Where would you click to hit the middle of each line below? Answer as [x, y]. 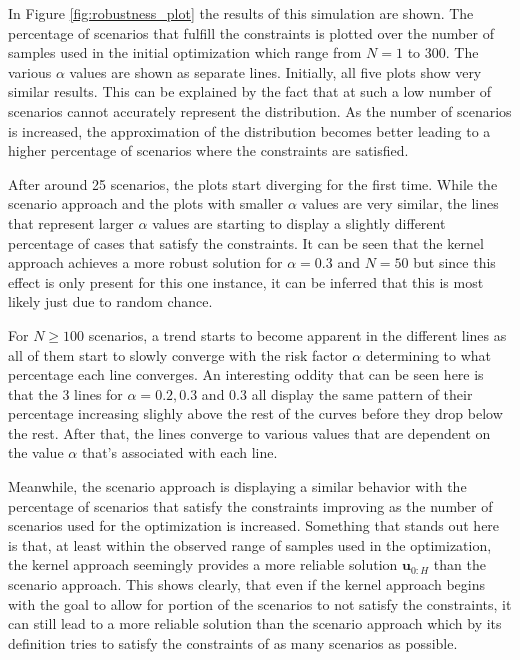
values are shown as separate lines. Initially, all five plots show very [275, 71]
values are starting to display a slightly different [299, 222]
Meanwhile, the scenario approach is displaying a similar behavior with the [237, 486]
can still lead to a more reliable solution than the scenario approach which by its [255, 623]
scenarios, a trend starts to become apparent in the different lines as [297, 334]
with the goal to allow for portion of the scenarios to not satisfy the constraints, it [260, 603]
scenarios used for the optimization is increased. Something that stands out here [254, 525]
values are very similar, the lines [400, 203]
